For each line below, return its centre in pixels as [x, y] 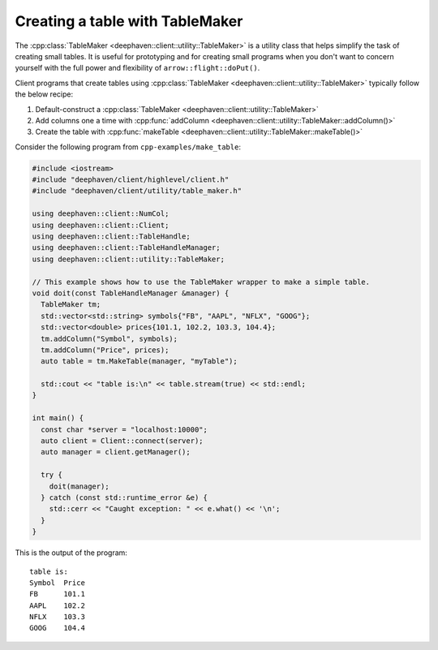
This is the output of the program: [71, 553]
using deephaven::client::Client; [101, 225]
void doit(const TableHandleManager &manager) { [131, 293]
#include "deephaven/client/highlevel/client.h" [131, 180]
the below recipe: [44, 94]
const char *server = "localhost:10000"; [125, 429]
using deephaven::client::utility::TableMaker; [128, 259]
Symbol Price [57, 583]
